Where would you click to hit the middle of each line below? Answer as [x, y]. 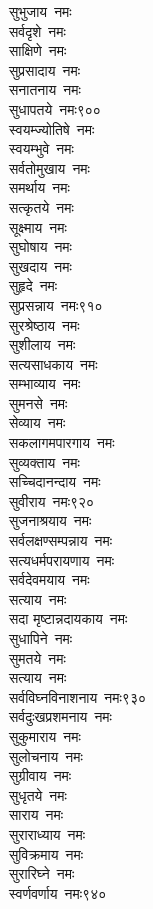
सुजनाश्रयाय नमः [50, 520]
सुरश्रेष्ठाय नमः [44, 324]
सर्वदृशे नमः [37, 30]
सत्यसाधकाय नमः [53, 363]
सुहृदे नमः [33, 285]
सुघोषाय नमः [40, 246]
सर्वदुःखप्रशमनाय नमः [60, 716]
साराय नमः [36, 814]
